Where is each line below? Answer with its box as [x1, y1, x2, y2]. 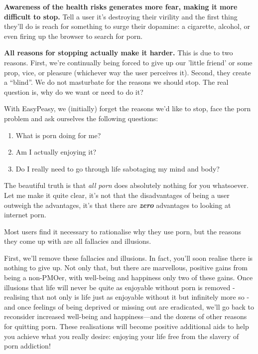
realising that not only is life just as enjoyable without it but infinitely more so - [4, 292, 250, 302]
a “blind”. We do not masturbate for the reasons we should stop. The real [4, 77, 229, 87]
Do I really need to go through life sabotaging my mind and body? [15, 163, 220, 174]
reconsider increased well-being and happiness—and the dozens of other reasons [4, 311, 247, 322]
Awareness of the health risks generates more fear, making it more [4, 1, 238, 11]
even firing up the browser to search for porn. [4, 30, 143, 41]
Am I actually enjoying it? [15, 147, 97, 157]
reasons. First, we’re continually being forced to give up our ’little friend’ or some [4, 57, 253, 67]
